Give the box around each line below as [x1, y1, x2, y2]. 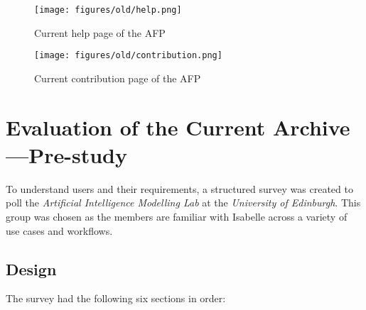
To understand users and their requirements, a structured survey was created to [6, 181, 353, 196]
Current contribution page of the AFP [34, 70, 201, 85]
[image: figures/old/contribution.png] [34, 50, 222, 61]
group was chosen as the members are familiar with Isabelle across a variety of [6, 209, 348, 223]
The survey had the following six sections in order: [6, 291, 226, 306]
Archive [272, 112, 350, 141]
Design [6, 258, 57, 279]
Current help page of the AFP [34, 25, 166, 40]
